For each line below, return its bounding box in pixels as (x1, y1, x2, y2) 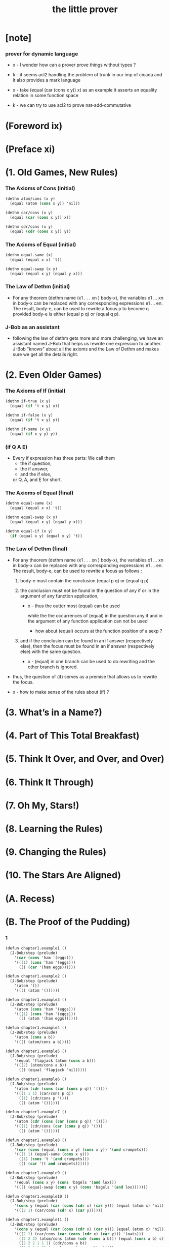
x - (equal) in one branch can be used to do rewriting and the (27, 658, 155, 664)
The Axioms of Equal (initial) (5, 241, 76, 248)
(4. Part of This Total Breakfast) (5, 730, 140, 741)
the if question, (20, 460, 52, 466)
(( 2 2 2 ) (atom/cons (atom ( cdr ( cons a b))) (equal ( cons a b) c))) (18, 1236, 168, 1241)
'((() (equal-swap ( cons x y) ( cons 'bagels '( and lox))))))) (14, 1184, 148, 1190)
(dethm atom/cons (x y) (5, 196, 56, 201)
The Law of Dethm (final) (5, 545, 68, 552)
